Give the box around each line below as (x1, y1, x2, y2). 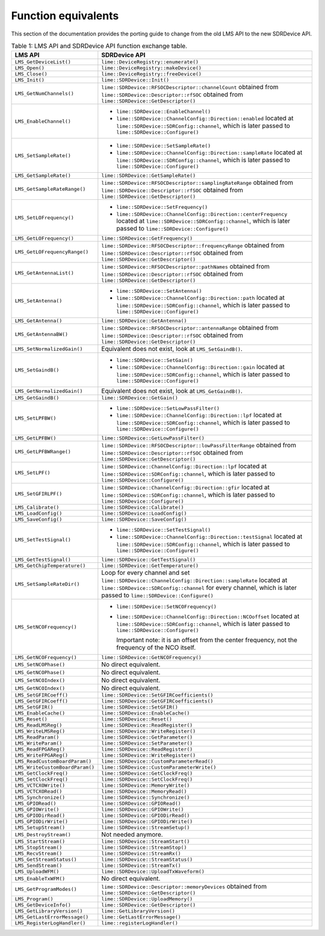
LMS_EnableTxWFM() (14, 875, 66, 882)
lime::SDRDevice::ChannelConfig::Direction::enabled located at (116, 114, 294, 123)
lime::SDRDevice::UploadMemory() (101, 896, 193, 902)
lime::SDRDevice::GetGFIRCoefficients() (101, 698, 214, 704)
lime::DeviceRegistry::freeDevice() (101, 71, 202, 78)
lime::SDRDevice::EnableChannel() (116, 108, 211, 115)
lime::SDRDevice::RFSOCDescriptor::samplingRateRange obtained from (101, 178, 294, 187)
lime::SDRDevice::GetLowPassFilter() (101, 435, 205, 442)
